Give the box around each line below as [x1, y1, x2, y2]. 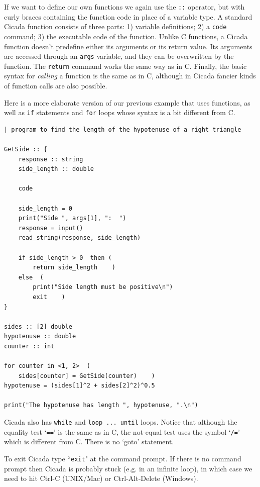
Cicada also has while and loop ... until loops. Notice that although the [4, 417, 237, 427]
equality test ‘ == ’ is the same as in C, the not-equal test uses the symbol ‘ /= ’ [4, 426, 240, 437]
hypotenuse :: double [4, 333, 76, 340]
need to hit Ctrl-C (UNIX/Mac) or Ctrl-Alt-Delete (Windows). [4, 473, 198, 483]
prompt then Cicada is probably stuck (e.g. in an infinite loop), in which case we [4, 463, 252, 473]
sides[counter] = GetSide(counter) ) [18, 372, 155, 379]
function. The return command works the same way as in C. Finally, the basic [4, 60, 247, 71]
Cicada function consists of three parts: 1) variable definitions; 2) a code [4, 21, 227, 32]
